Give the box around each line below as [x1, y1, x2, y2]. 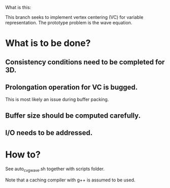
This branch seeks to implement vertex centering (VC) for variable [5, 14, 144, 20]
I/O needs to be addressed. [5, 128, 93, 137]
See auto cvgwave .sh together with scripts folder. [5, 166, 105, 173]
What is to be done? [5, 38, 91, 49]
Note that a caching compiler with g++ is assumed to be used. [5, 177, 135, 183]
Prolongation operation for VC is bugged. [5, 83, 138, 91]
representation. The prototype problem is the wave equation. [5, 20, 132, 25]
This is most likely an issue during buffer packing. [5, 96, 109, 102]
